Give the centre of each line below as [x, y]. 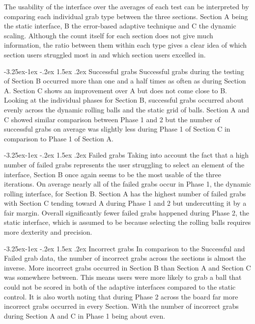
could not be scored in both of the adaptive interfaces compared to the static [120, 287]
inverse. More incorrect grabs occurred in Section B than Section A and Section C [127, 267]
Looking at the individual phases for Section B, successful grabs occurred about [124, 100]
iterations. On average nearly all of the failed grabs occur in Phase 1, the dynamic [128, 184]
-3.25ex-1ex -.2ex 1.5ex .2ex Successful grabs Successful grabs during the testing [124, 71]
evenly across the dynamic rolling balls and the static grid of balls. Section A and [127, 109]
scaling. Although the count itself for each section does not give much [109, 35]
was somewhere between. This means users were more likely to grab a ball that [123, 277]
